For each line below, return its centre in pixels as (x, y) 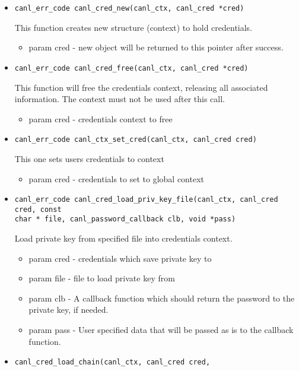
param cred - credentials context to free (101, 118)
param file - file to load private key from (102, 278)
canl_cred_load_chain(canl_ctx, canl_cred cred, (112, 362)
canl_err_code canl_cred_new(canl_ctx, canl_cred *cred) (129, 8)
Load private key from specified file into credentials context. (123, 238)
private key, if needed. (69, 310)
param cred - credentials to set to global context (116, 178)
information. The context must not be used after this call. (120, 99)
